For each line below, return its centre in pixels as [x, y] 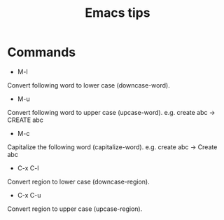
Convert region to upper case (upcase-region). [75, 209]
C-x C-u [29, 195]
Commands [42, 52]
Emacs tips [118, 13]
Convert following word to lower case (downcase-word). [89, 85]
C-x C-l [28, 168]
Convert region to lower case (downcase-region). [78, 181]
